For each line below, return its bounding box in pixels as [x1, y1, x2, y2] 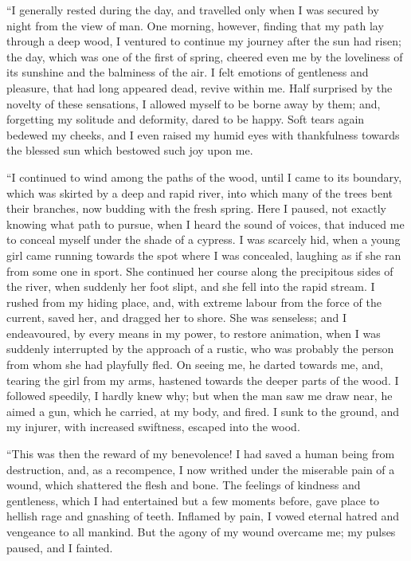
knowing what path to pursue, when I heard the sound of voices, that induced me [6, 215, 405, 232]
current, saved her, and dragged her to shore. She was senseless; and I [6, 309, 346, 326]
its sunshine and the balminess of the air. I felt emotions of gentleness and [6, 64, 369, 80]
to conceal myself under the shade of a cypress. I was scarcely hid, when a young [6, 231, 401, 248]
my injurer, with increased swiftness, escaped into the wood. [6, 418, 300, 435]
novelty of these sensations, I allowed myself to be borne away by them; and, [6, 95, 381, 112]
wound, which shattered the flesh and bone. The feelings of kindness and [6, 477, 361, 493]
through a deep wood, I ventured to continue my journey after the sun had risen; [6, 33, 401, 49]
